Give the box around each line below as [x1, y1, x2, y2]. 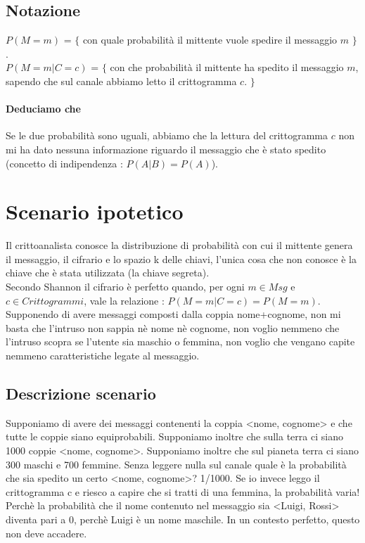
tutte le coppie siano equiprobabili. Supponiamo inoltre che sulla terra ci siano [6, 429, 343, 444]
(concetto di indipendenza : [6, 155, 123, 170]
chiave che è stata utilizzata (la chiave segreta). [6, 265, 210, 280]
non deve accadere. [6, 525, 87, 540]
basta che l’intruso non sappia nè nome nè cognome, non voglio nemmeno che [6, 320, 340, 335]
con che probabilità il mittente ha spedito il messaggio [110, 60, 344, 75]
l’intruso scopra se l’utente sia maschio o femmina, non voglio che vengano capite [6, 334, 355, 349]
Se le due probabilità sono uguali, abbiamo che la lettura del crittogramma [6, 128, 328, 143]
